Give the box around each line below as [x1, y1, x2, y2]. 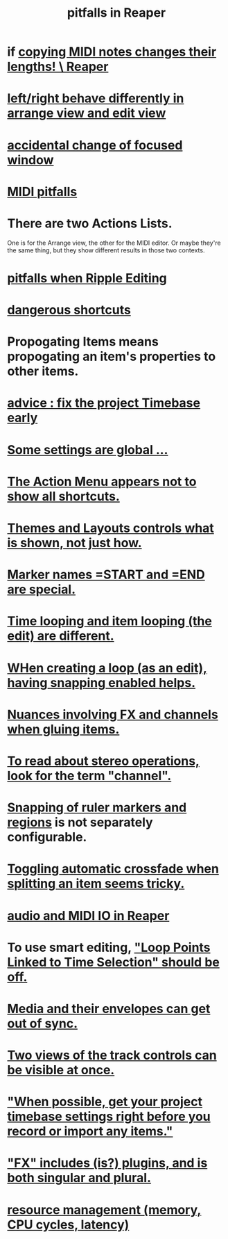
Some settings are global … [7, 442, 168, 457]
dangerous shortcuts [7, 302, 132, 318]
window [7, 152, 54, 168]
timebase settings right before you [7, 1109, 211, 1124]
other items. [7, 364, 79, 380]
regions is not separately [7, 815, 154, 830]
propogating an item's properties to [7, 349, 216, 364]
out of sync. [7, 1015, 78, 1031]
